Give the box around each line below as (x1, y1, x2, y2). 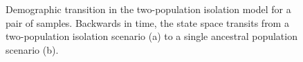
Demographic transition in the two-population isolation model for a (6, 2, 291, 16)
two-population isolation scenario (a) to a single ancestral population (6, 29, 297, 43)
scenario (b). (6, 42, 59, 56)
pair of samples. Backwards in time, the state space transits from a (6, 15, 289, 30)
